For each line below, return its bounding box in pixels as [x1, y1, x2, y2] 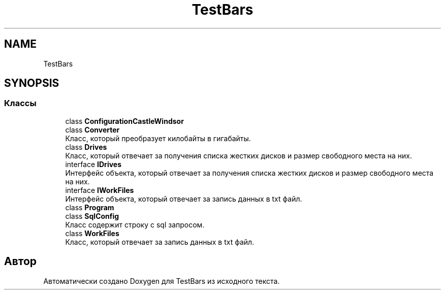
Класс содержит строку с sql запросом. [65, 220, 205, 229]
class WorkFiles [65, 228, 119, 238]
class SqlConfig [65, 211, 119, 220]
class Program [65, 203, 114, 212]
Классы [4, 98, 37, 109]
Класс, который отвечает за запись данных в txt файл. [65, 237, 255, 246]
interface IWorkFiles [65, 185, 134, 194]
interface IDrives [65, 159, 121, 169]
